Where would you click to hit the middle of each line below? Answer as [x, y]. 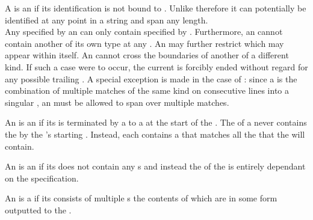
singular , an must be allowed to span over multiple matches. [117, 102]
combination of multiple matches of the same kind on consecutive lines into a [147, 90]
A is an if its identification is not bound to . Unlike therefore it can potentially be [156, 8]
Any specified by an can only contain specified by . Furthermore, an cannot [144, 32]
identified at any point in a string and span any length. [107, 20]
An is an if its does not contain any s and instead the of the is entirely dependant [155, 166]
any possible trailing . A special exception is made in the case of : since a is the [151, 78]
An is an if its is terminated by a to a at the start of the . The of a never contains [156, 122]
